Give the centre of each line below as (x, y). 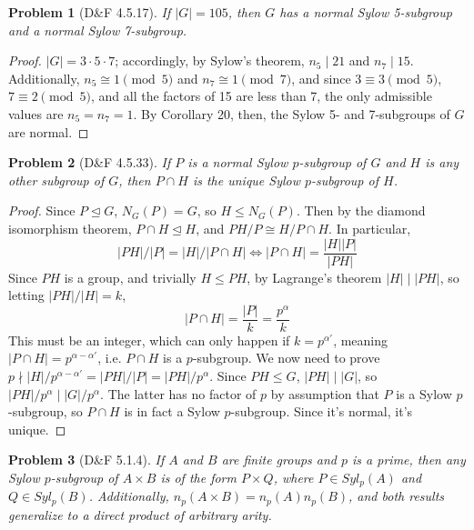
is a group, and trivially (130, 277)
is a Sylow (424, 393)
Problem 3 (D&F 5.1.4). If (86, 460)
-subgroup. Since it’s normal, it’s (322, 411)
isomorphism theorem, (70, 228)
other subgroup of (56, 180)
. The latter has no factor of (178, 393)
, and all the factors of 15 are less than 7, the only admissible (261, 96)
